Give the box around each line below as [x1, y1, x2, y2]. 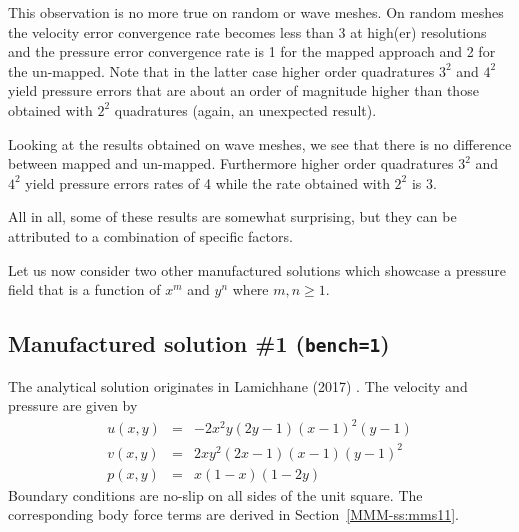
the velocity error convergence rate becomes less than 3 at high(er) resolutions [8, 21, 487, 42]
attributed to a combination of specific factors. [8, 225, 293, 246]
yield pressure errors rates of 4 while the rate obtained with [25, 172, 390, 193]
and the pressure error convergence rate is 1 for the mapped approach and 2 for [8, 41, 496, 62]
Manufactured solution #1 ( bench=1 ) [8, 328, 390, 359]
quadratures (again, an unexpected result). [114, 99, 377, 120]
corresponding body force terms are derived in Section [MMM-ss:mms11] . [8, 504, 459, 525]
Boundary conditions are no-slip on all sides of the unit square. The [8, 484, 423, 505]
